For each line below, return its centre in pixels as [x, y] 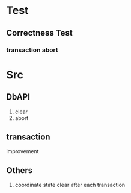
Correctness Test [40, 33]
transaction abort [32, 50]
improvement [23, 151]
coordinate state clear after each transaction [70, 185]
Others [20, 170]
